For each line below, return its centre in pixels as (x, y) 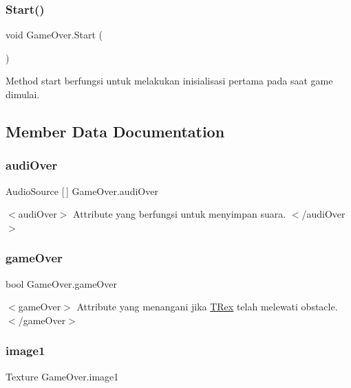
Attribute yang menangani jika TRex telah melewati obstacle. (207, 307)
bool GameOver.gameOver (61, 283)
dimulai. (23, 94)
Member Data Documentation (115, 131)
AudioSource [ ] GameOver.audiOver (82, 191)
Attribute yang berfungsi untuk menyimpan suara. (180, 214)
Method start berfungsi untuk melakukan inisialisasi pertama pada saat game (169, 81)
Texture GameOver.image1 (62, 376)
